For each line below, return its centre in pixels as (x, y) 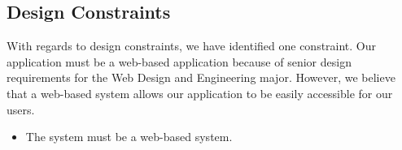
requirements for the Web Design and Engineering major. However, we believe (201, 77)
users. (21, 109)
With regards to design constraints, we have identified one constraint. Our (192, 46)
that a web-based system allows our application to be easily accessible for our (200, 93)
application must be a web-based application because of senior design (179, 61)
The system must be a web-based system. (129, 137)
